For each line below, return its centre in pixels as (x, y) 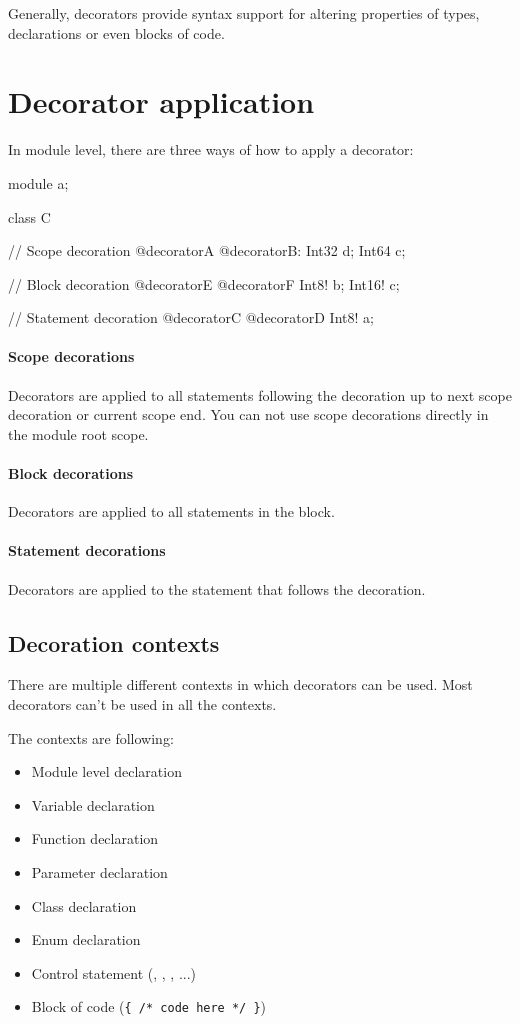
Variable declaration (93, 804)
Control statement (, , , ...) (114, 972)
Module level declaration (106, 771)
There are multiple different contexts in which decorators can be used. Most (240, 684)
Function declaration (95, 838)
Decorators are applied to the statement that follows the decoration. (217, 588)
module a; (38, 182)
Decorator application (161, 101)
